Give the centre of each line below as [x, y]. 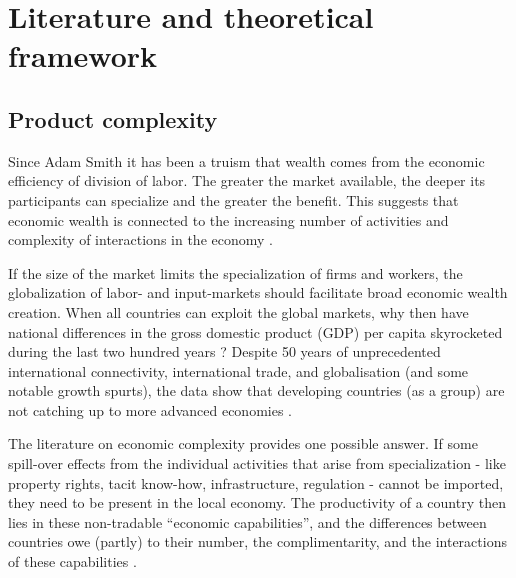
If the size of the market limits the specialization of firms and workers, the [235, 272]
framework [83, 55]
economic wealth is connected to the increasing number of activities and [228, 219]
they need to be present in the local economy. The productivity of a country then [257, 502]
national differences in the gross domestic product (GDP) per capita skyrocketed [255, 331]
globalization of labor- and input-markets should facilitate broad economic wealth [258, 292]
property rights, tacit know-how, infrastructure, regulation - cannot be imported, [256, 482]
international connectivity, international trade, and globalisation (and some [238, 370]
